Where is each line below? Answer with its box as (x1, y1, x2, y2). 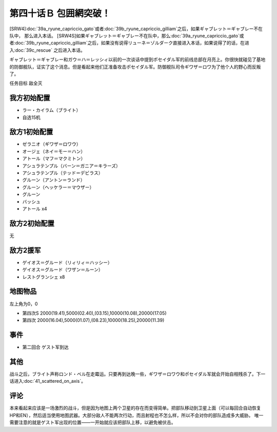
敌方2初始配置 (9, 219, 55, 228)
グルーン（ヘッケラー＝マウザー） (22, 184, 94, 190)
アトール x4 (22, 205, 47, 212)
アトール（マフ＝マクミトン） (22, 155, 86, 161)
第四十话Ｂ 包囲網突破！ (9, 8, 111, 19)
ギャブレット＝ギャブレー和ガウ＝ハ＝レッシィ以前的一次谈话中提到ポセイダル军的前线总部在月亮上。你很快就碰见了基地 (9, 56, 266, 63)
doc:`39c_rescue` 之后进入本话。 (15, 47, 86, 53)
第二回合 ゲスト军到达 (22, 344, 69, 351)
